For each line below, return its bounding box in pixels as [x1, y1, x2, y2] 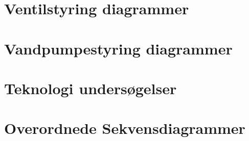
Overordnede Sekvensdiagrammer [4, 118, 245, 138]
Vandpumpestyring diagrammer [4, 38, 233, 59]
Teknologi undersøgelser [4, 77, 177, 98]
